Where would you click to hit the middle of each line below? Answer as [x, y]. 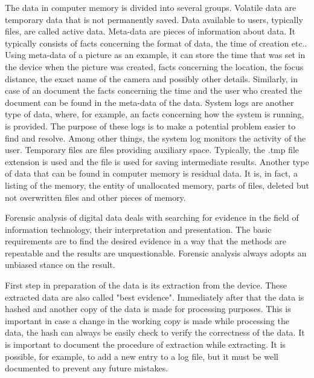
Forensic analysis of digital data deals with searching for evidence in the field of [152, 217]
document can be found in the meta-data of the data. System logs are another [149, 102]
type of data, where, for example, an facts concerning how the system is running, [155, 114]
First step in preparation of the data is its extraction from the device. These [146, 285]
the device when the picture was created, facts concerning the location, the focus [154, 66]
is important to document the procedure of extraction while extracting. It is [146, 344]
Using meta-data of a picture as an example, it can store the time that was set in [155, 55]
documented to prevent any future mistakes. [87, 368]
